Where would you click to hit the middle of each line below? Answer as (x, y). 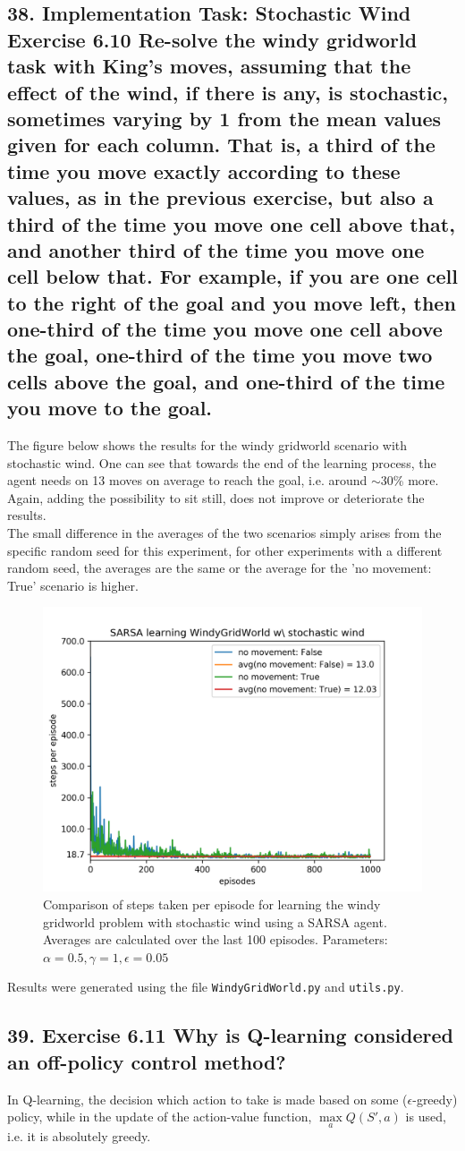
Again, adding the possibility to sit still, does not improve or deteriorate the (216, 497)
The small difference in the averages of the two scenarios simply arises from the (224, 533)
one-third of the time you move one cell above (225, 329)
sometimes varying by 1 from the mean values (224, 118)
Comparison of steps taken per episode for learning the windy (212, 904)
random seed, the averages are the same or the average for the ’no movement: (220, 568)
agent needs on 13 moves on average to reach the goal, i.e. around (187, 480)
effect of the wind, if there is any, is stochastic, (228, 92)
